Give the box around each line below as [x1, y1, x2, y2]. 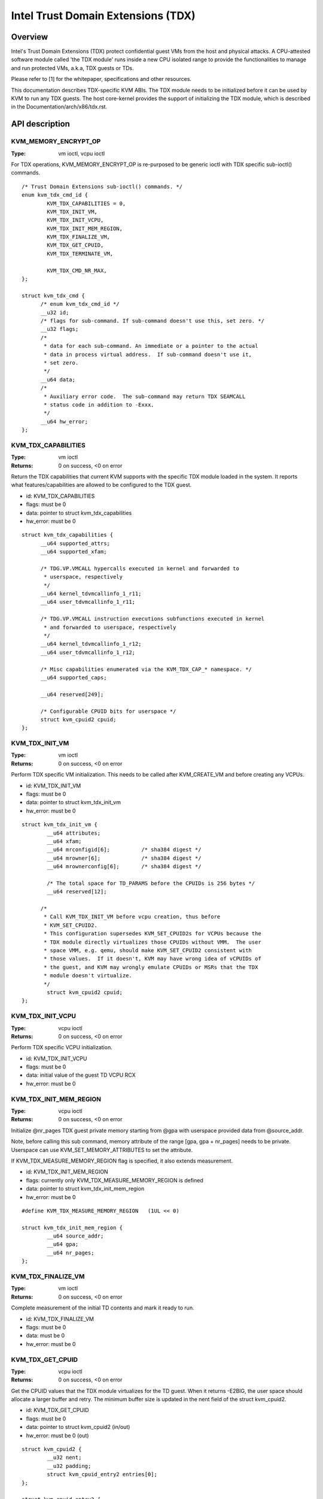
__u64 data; [40, 376, 76, 383]
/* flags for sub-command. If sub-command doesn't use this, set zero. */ [40, 317, 265, 324]
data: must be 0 [26, 1332, 65, 1340]
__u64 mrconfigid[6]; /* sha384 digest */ [47, 846, 202, 853]
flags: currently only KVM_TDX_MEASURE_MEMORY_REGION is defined [26, 1176, 203, 1184]
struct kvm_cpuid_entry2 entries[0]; [47, 1471, 158, 1478]
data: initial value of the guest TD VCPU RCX [26, 1071, 136, 1079]
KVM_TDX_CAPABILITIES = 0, [47, 200, 126, 207]
